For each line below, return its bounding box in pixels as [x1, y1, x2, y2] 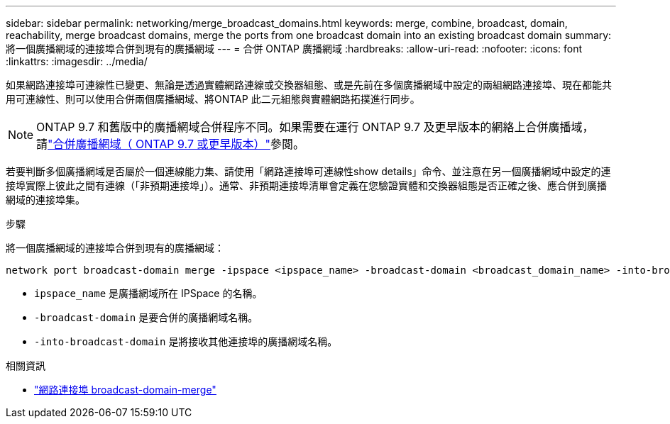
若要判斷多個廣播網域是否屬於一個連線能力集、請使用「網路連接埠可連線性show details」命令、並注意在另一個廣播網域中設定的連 [6, 165, 611, 177]
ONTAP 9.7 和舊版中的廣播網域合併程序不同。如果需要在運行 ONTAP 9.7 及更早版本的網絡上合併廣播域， [36, 120, 594, 134]
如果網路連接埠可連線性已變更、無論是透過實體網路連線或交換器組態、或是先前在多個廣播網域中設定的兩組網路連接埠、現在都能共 [6, 79, 612, 91]
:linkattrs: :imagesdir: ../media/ [6, 55, 148, 67]
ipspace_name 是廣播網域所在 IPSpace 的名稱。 [34, 287, 263, 299]
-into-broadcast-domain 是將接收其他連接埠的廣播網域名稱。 [34, 335, 338, 347]
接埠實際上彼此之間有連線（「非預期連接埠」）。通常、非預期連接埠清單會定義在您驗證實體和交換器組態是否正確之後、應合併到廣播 [6, 179, 607, 191]
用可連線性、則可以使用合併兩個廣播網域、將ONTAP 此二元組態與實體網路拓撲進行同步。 [6, 93, 420, 105]
